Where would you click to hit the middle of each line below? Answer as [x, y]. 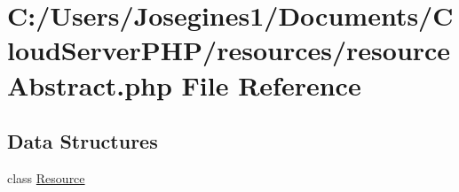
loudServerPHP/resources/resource [229, 50]
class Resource [46, 177]
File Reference [271, 84]
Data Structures [83, 141]
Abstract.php [90, 84]
